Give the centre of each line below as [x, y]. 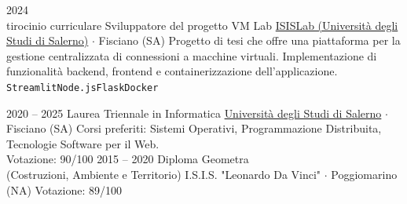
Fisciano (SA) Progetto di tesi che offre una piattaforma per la [249, 40]
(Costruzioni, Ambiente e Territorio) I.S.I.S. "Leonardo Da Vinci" [164, 174]
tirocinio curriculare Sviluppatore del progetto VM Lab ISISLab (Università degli [202, 25]
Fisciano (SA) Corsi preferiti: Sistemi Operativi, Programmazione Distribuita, [194, 128]
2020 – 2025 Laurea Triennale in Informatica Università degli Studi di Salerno [194, 113]
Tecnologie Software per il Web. [83, 143]
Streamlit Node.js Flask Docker [82, 87]
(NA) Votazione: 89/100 [64, 189]
